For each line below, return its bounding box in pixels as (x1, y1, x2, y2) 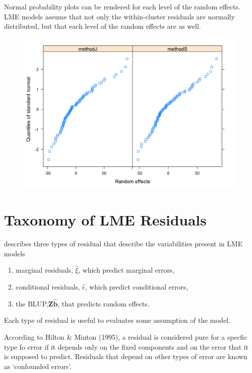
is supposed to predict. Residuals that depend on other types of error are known (4, 351, 248, 362)
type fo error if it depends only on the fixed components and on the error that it (4, 341, 249, 352)
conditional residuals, (15, 281, 80, 292)
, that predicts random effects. (58, 298, 150, 308)
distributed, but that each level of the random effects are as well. (4, 21, 201, 31)
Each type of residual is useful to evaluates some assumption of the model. (4, 315, 231, 325)
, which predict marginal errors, (78, 265, 175, 275)
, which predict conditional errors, (85, 281, 189, 292)
